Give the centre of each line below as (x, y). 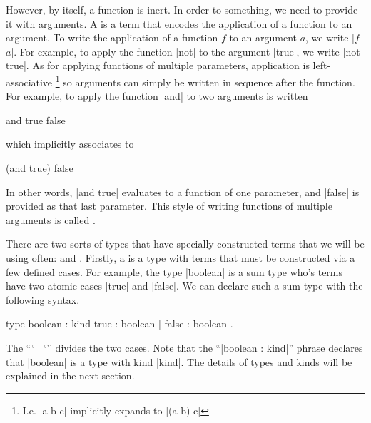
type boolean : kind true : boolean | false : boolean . (120, 323)
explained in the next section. (70, 376)
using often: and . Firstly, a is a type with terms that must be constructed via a (181, 257)
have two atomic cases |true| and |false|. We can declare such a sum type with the (184, 286)
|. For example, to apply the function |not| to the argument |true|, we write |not (185, 51)
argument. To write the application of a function (112, 37)
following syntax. (43, 299)
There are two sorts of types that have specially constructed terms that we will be (185, 244)
